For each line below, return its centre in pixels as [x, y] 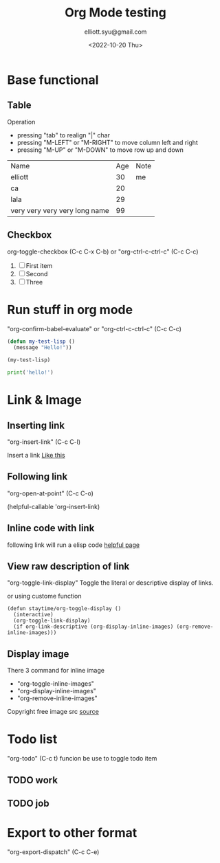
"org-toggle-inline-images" [56, 684]
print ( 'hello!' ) [30, 372]
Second [37, 273]
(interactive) [33, 615]
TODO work [33, 780]
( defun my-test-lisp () [41, 341]
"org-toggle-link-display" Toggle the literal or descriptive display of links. [110, 583]
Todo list [32, 739]
